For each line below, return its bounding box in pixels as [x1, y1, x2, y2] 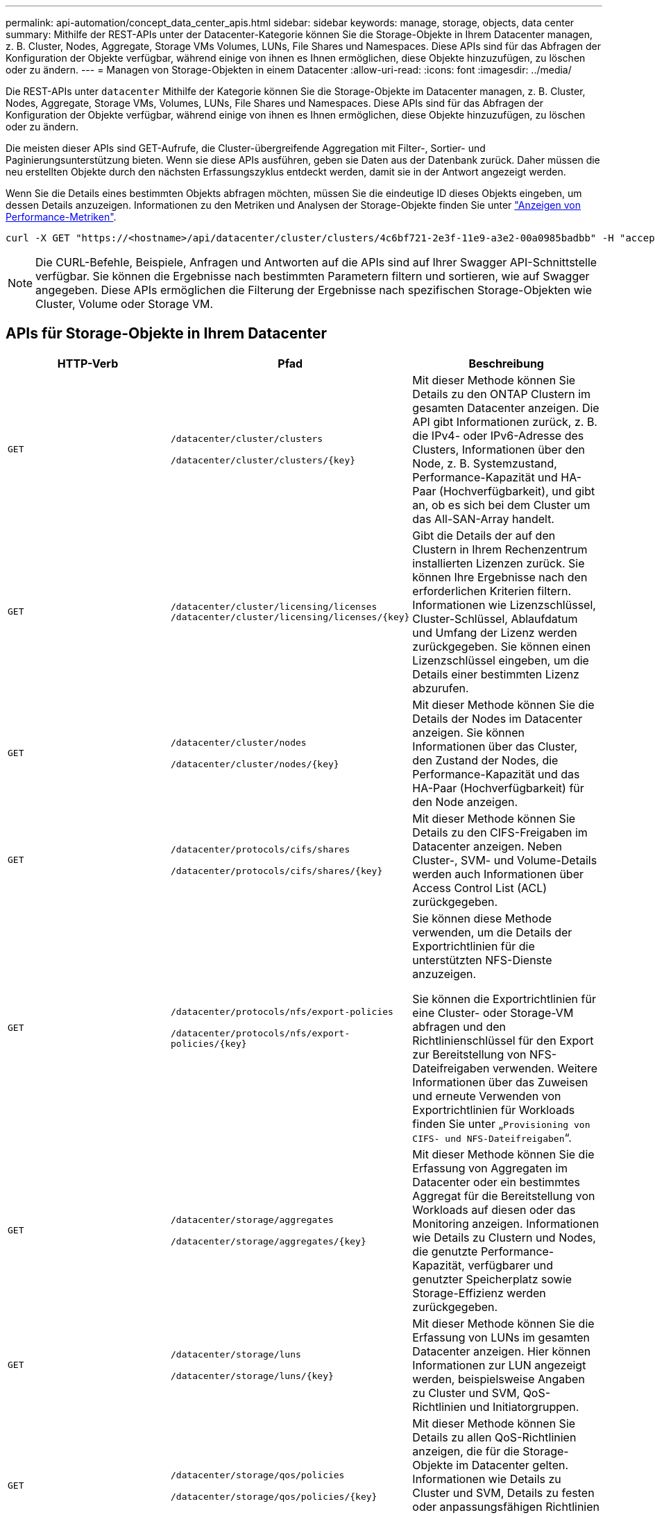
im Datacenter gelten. [456, 1457, 569, 1472]
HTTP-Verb [57, 356, 119, 370]
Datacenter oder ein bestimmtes [412, 1174, 580, 1189]
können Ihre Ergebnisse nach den [412, 570, 588, 584]
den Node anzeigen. [412, 794, 518, 809]
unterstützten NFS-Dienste [412, 952, 552, 967]
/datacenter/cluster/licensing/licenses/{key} [170, 611, 410, 622]
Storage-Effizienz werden [412, 1285, 546, 1300]
